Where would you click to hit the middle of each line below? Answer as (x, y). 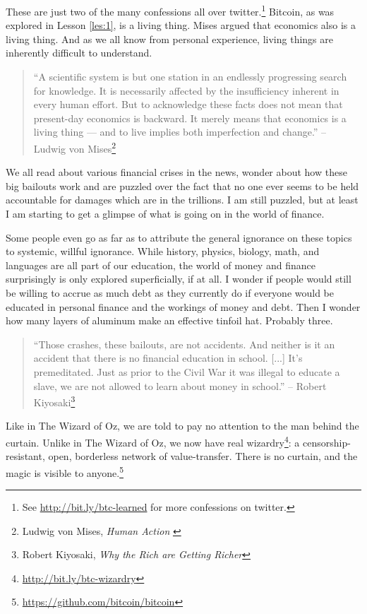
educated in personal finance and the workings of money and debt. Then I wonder (183, 306)
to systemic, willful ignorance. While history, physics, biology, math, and (163, 251)
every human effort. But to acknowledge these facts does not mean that (188, 104)
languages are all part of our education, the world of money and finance (161, 265)
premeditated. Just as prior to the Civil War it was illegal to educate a (187, 371)
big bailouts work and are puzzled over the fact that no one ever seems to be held (182, 185)
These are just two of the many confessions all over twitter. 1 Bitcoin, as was (170, 10)
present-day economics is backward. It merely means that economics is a (190, 118)
